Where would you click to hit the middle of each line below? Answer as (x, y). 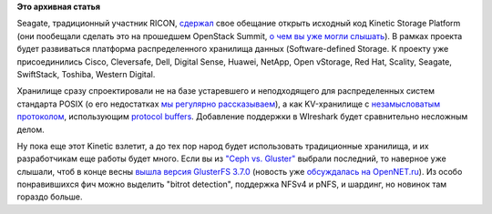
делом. (31, 129)
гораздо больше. (50, 197)
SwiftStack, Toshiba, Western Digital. (86, 74)
